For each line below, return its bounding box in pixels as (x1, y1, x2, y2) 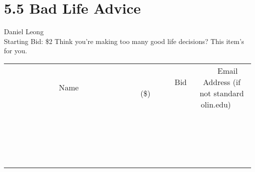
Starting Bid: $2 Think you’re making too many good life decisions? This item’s (4, 36, 244, 46)
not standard (200, 87, 244, 99)
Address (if (203, 76, 241, 87)
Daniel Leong (4, 26, 44, 37)
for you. (4, 45, 27, 56)
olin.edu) (201, 98, 231, 110)
